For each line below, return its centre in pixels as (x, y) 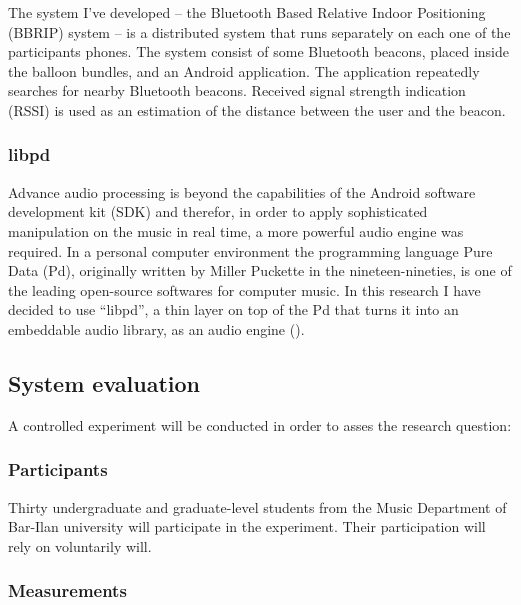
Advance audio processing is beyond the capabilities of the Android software (242, 191)
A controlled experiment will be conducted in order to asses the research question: (260, 424)
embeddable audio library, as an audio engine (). (156, 328)
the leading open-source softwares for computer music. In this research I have (244, 289)
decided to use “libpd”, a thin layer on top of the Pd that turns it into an (233, 309)
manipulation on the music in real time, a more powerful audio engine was (236, 230)
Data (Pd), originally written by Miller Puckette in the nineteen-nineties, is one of (260, 270)
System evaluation (104, 382)
